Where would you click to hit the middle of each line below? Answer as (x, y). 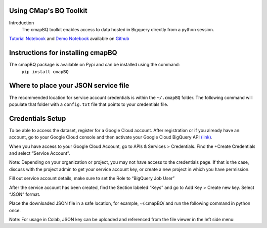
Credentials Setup (38, 118)
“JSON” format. (25, 194)
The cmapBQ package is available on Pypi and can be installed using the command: (94, 65)
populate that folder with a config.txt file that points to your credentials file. (89, 104)
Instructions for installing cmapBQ (63, 53)
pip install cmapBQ (45, 71)
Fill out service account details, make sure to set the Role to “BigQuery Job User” (92, 179)
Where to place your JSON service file (69, 86)
